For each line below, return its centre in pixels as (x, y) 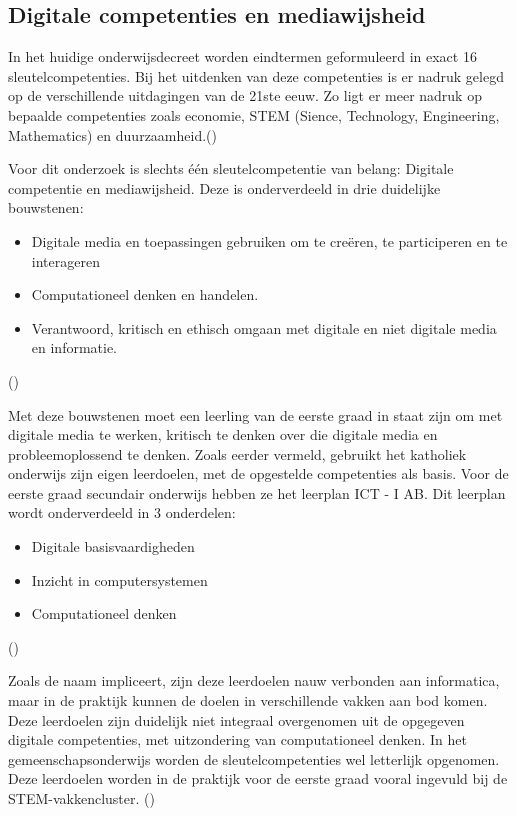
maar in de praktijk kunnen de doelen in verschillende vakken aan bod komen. (248, 700)
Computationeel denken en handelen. (145, 294)
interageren (65, 260)
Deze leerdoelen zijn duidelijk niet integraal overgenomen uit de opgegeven (236, 719)
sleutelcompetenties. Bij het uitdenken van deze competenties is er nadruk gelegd (256, 75)
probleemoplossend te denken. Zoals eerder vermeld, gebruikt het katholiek (237, 453)
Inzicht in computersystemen (119, 579)
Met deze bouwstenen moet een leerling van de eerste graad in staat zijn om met (255, 414)
